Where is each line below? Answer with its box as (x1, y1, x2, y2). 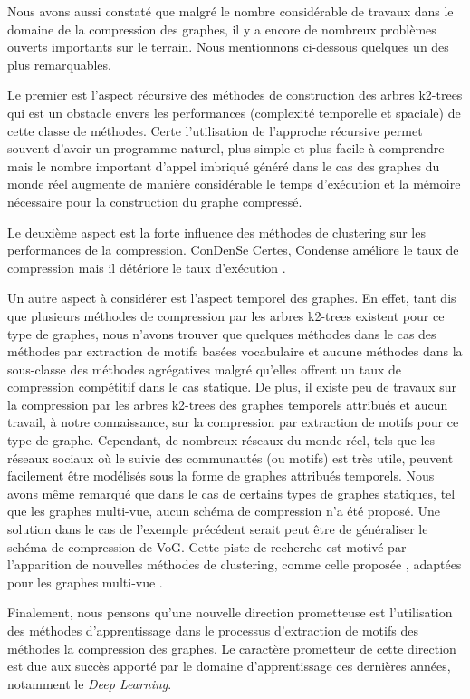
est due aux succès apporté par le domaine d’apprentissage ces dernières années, (7, 656, 451, 675)
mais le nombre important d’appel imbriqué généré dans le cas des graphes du (7, 156, 440, 175)
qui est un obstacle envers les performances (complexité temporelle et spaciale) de (7, 102, 461, 121)
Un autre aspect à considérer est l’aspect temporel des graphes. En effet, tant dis (7, 288, 456, 307)
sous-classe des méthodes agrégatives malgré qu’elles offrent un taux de (7, 359, 402, 378)
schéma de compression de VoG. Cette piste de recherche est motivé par (7, 537, 407, 556)
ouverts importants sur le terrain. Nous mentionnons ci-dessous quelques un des (7, 37, 449, 56)
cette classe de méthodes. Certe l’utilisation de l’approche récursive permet (7, 121, 423, 140)
